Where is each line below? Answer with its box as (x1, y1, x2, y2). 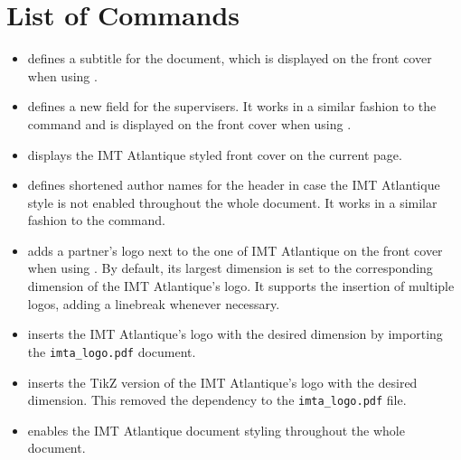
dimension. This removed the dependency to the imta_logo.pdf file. (27, 390, 407, 409)
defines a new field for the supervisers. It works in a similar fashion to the (27, 97, 437, 116)
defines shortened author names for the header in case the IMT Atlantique (27, 175, 440, 194)
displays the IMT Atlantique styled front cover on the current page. (27, 145, 402, 164)
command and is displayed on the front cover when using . (27, 114, 352, 133)
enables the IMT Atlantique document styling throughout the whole (27, 420, 405, 439)
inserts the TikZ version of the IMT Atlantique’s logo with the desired (27, 372, 418, 391)
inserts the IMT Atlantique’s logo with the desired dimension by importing (27, 324, 443, 343)
